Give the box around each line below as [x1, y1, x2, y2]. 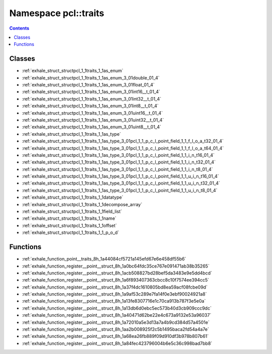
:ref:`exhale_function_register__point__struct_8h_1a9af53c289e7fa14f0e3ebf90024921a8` [22, 291, 207, 297]
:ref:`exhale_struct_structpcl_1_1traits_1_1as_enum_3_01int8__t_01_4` [22, 103, 159, 109]
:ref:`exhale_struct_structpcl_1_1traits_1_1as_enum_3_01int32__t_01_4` [22, 96, 161, 102]
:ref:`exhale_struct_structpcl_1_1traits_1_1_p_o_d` [22, 229, 119, 236]
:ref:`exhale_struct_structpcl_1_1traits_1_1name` [22, 215, 117, 221]
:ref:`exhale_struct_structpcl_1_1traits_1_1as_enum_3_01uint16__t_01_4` [22, 110, 163, 116]
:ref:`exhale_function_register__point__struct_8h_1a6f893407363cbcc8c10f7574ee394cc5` [22, 277, 209, 283]
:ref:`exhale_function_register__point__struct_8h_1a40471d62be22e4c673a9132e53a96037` [22, 312, 212, 318]
